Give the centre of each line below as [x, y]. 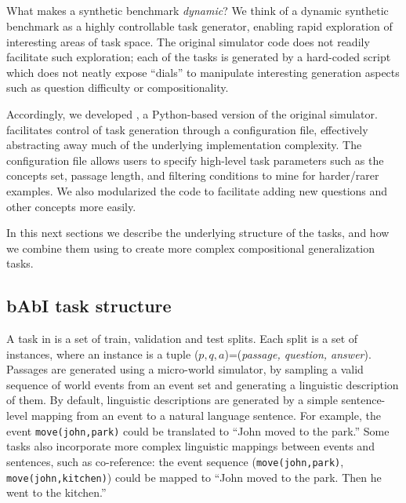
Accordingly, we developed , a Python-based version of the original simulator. [192, 113]
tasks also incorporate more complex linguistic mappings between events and [190, 446]
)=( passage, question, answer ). [298, 354]
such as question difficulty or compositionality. [118, 87]
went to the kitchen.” [56, 492]
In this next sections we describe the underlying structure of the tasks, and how [198, 233]
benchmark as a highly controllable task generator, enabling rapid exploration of [199, 26]
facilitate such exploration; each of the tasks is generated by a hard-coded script [199, 57]
